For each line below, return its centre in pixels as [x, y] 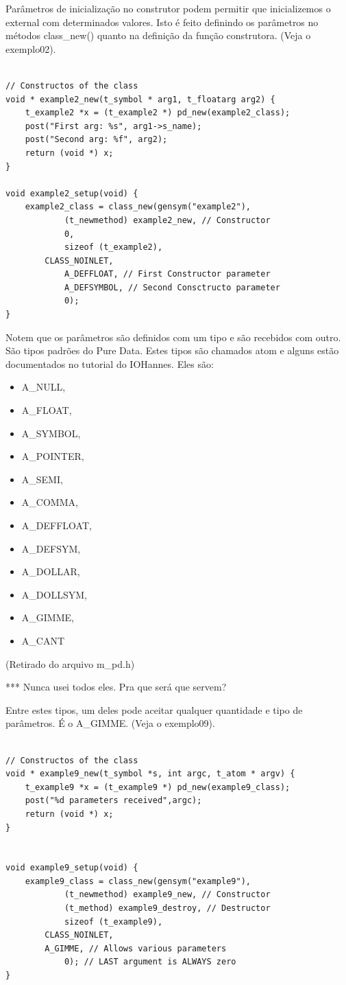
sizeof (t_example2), [113, 247]
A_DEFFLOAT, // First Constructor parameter [167, 274]
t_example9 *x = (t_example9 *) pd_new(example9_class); [158, 787]
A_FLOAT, [47, 410]
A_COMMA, [50, 502]
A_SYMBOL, [51, 433]
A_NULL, [44, 387]
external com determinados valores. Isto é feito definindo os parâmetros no [162, 22]
